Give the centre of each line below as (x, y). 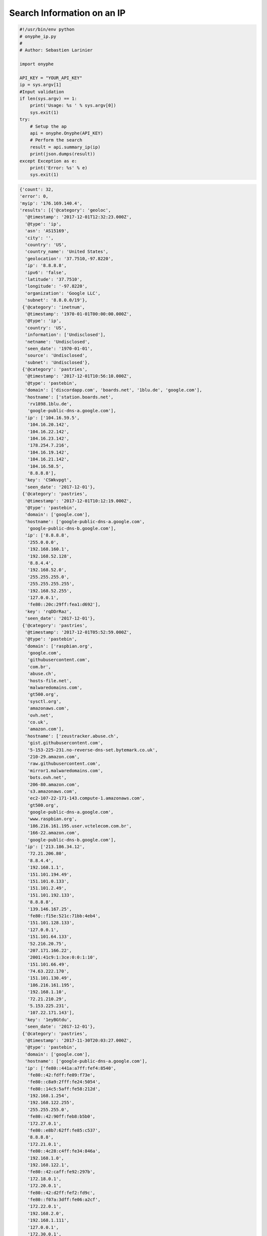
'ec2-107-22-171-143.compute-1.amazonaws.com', (86, 798)
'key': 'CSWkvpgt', (48, 480)
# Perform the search (56, 140)
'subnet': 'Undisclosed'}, (58, 362)
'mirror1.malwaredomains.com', (65, 771)
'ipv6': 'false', (46, 272)
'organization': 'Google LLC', (63, 293)
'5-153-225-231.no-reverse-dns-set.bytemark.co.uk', (93, 750)
